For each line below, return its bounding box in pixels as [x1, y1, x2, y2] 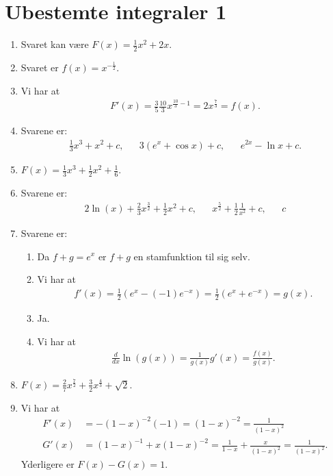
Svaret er [21, 60, 59, 74]
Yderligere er [21, 457, 75, 471]
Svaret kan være [21, 37, 89, 51]
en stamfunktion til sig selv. [133, 249, 250, 263]
